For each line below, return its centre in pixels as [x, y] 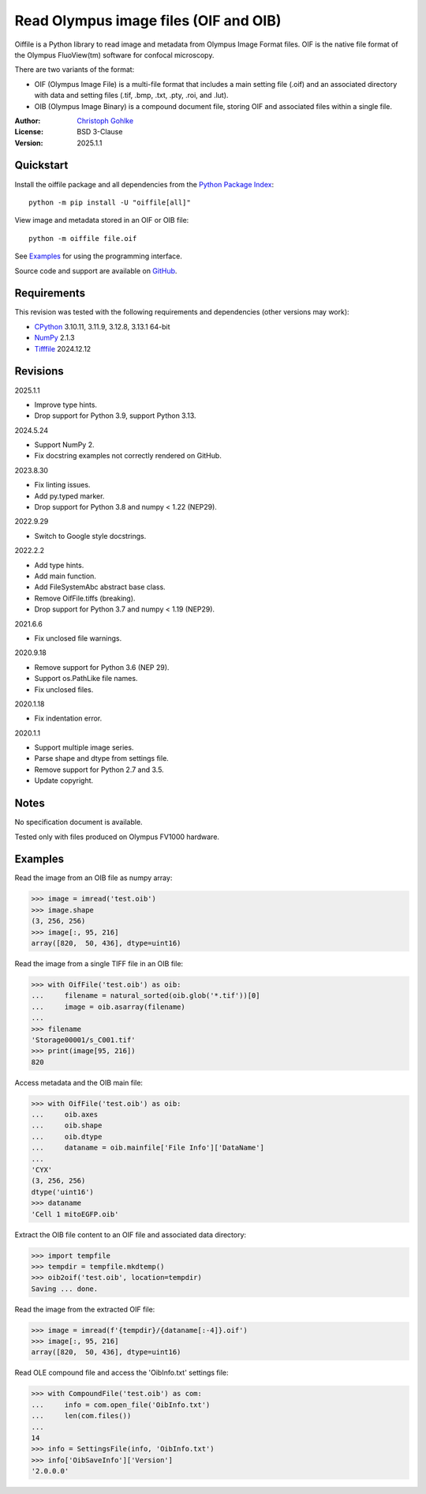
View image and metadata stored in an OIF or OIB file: [102, 220]
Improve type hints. [66, 405]
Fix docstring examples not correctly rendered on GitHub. [128, 456]
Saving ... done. [65, 1289]
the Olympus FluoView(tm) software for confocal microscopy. [114, 55]
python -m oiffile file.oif [83, 238]
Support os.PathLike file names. [86, 679]
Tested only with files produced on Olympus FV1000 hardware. [117, 837]
